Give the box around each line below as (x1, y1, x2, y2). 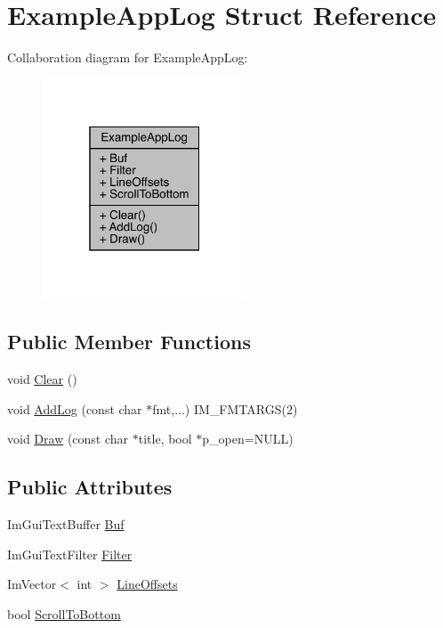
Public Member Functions (7, 328, 251, 355)
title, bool (138, 429, 192, 448)
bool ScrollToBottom (7, 604, 121, 623)
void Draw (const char (7, 429, 129, 448)
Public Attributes (7, 473, 173, 501)
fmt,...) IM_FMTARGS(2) (152, 399, 298, 418)
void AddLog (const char (7, 399, 142, 418)
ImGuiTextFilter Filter (7, 544, 133, 563)
